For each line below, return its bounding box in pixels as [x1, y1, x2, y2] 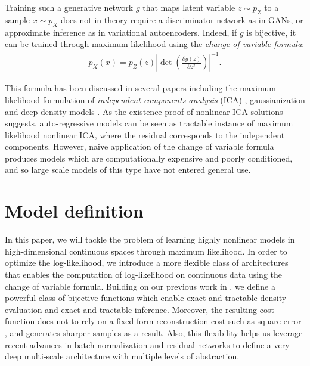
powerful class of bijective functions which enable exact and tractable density [5, 291, 287, 304]
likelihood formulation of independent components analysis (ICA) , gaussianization [5, 93, 305, 106]
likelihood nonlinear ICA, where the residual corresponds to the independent [5, 128, 285, 141]
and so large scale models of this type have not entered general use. [5, 163, 251, 176]
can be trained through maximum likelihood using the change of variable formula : [5, 38, 305, 50]
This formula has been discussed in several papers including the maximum [5, 82, 276, 94]
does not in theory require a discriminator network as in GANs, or [60, 13, 303, 26]
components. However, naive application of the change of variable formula [5, 140, 274, 153]
